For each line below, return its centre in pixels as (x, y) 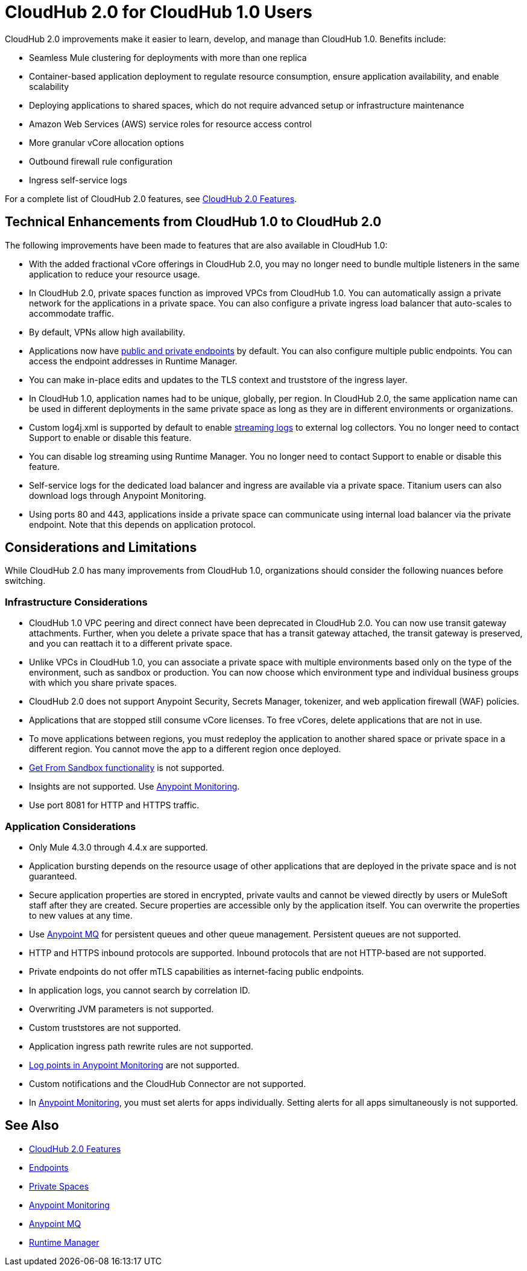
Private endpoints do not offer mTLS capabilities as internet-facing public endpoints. (197, 971)
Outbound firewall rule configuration (101, 161)
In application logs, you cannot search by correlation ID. (140, 990)
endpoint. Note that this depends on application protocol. (142, 524)
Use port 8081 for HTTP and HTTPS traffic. (114, 805)
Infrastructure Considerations (76, 602)
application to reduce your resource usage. (115, 274)
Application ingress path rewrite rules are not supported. (141, 1046)
